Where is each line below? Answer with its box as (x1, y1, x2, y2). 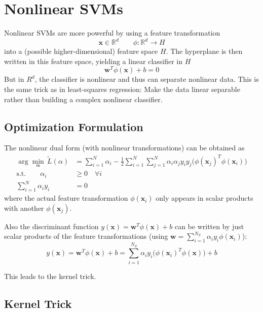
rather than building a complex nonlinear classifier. (4, 93, 163, 104)
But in (4, 74, 24, 84)
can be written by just (174, 221, 244, 231)
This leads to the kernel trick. (4, 270, 96, 281)
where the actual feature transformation (4, 193, 128, 203)
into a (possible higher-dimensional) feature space (4, 46, 158, 56)
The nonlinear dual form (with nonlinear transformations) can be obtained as (4, 142, 245, 153)
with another (4, 202, 44, 213)
